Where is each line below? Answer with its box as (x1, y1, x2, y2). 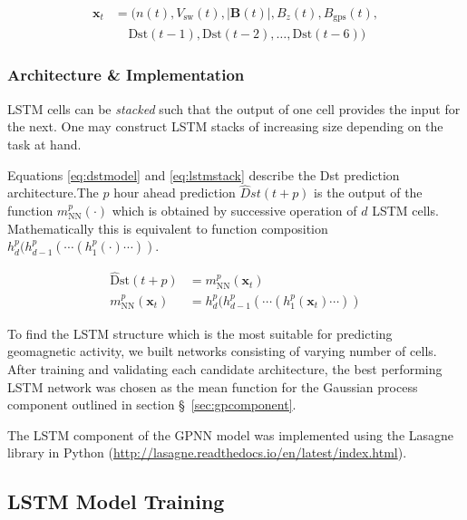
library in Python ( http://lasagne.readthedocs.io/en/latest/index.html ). (7, 443, 407, 462)
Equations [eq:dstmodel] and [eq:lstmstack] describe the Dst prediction (7, 165, 400, 184)
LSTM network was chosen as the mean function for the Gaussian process (7, 377, 418, 396)
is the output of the (314, 183, 423, 202)
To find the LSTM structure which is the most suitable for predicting (7, 323, 393, 342)
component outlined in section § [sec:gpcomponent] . (7, 395, 297, 414)
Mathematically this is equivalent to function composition (7, 218, 328, 237)
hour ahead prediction (113, 183, 236, 202)
